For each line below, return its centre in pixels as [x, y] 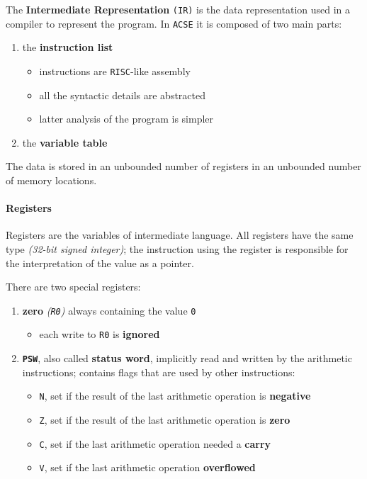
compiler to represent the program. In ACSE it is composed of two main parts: [174, 23]
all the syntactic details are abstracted [122, 95]
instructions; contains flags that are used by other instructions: [159, 372]
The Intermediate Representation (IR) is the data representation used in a [178, 9]
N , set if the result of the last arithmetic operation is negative [175, 396]
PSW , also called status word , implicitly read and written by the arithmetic [187, 358]
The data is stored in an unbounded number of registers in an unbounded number [183, 166]
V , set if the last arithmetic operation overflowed [147, 467]
